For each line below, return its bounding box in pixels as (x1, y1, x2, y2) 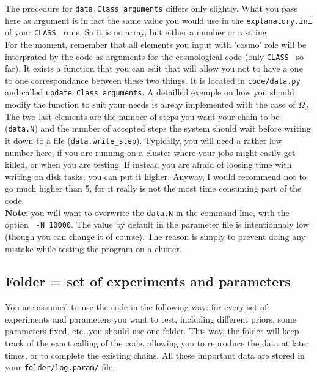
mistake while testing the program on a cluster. (5, 242, 182, 255)
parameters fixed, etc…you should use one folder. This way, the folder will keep (5, 324, 299, 337)
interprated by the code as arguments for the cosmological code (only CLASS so (5, 50, 304, 62)
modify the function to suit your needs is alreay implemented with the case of (5, 98, 296, 111)
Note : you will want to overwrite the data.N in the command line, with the (5, 206, 290, 218)
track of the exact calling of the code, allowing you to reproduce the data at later (5, 337, 309, 349)
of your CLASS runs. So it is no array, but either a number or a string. (5, 26, 269, 39)
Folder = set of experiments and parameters (5, 272, 291, 291)
